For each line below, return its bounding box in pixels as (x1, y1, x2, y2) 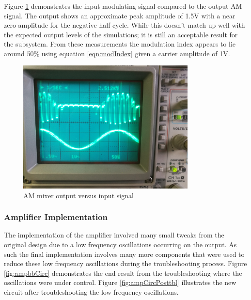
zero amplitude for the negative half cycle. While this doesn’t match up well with (4, 20, 245, 30)
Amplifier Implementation (4, 211, 108, 223)
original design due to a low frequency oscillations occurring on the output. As (4, 239, 237, 249)
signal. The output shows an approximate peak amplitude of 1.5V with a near (4, 10, 235, 20)
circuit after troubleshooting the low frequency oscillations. (4, 286, 179, 297)
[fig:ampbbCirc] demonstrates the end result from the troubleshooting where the (4, 268, 242, 278)
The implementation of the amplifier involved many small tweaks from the (4, 230, 224, 240)
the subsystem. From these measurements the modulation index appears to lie (4, 39, 235, 49)
